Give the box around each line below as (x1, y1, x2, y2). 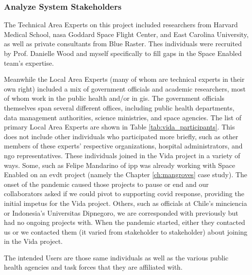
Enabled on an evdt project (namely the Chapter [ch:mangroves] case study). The (4, 169, 248, 180)
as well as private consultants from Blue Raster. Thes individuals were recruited (4, 38, 242, 49)
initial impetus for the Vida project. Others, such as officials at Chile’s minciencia (4, 198, 247, 208)
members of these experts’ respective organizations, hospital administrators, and (4, 141, 243, 151)
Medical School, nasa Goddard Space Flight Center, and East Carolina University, (4, 29, 249, 39)
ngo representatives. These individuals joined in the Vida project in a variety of (4, 150, 240, 160)
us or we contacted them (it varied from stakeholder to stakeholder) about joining (4, 226, 248, 237)
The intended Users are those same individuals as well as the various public (4, 252, 229, 262)
